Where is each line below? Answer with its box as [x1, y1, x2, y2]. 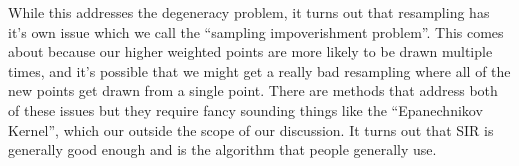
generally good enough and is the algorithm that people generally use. [8, 139, 437, 160]
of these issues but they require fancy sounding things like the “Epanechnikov [8, 99, 483, 120]
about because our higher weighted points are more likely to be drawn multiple [8, 41, 493, 62]
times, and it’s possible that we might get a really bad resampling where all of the [8, 60, 511, 81]
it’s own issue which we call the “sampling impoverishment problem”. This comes [8, 21, 504, 42]
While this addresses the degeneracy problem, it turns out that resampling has [8, 2, 490, 22]
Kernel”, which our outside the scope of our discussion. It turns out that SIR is [8, 119, 494, 140]
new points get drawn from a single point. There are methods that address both [8, 80, 498, 101]
